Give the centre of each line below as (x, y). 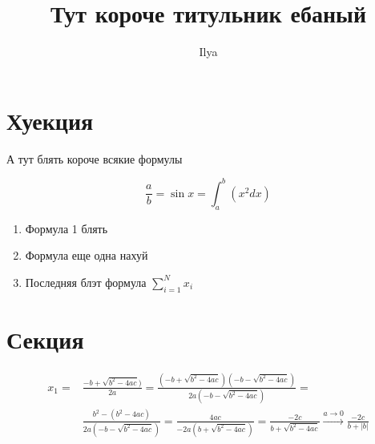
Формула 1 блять (67, 228)
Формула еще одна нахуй (87, 255)
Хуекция (50, 120)
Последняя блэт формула (86, 282)
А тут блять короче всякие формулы (95, 158)
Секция (45, 339)
